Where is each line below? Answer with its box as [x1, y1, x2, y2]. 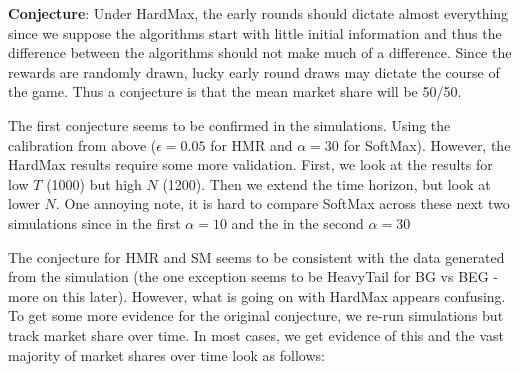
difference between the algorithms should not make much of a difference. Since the [8, 42, 512, 63]
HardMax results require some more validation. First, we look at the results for [8, 154, 493, 175]
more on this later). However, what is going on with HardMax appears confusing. [8, 285, 506, 306]
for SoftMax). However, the [343, 134, 511, 155]
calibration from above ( [8, 134, 157, 155]
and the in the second [231, 212, 364, 233]
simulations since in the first [8, 212, 181, 233]
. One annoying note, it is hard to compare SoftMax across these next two [55, 193, 510, 214]
